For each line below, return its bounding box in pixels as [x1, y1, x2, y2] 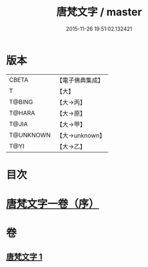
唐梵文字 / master [56, 5, 142, 19]
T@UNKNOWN [9, 131, 51, 139]
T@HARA [9, 108, 35, 117]
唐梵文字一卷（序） [6, 197, 100, 211]
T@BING [9, 98, 34, 106]
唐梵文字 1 [6, 252, 43, 262]
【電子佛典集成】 [56, 76, 104, 84]
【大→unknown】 [56, 131, 106, 139]
